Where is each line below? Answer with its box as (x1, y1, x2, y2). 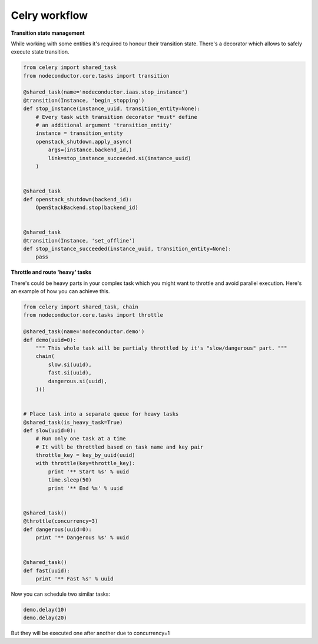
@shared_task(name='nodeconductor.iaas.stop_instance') (23, 89, 188, 95)
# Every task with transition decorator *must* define (35, 114, 197, 120)
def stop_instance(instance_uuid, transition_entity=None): (23, 105, 201, 112)
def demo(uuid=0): (23, 336, 77, 343)
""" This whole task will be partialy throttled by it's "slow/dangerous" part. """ (35, 345, 288, 351)
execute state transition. (11, 48, 70, 55)
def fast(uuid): (23, 567, 71, 574)
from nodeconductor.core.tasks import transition (23, 72, 170, 79)
